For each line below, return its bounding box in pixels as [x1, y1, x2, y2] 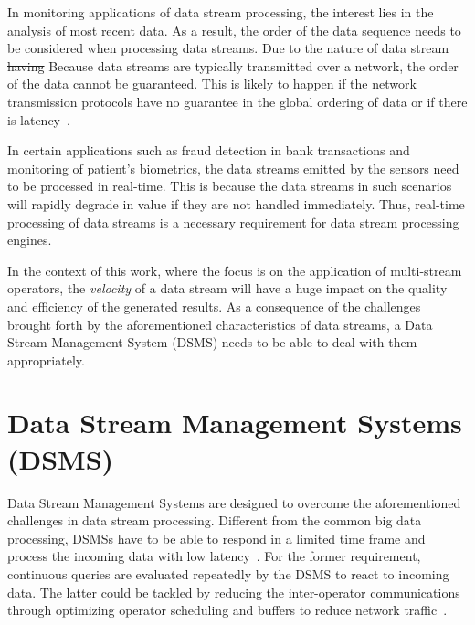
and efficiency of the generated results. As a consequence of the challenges [7, 296, 421, 315]
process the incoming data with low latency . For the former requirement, [7, 546, 421, 566]
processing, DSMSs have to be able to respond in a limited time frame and [7, 528, 426, 547]
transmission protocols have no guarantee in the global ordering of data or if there [7, 91, 468, 111]
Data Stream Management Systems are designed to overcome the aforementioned [7, 493, 461, 512]
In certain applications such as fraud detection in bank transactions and [7, 141, 410, 160]
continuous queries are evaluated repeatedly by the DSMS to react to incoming [7, 564, 449, 583]
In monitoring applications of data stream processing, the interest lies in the [7, 3, 434, 21]
